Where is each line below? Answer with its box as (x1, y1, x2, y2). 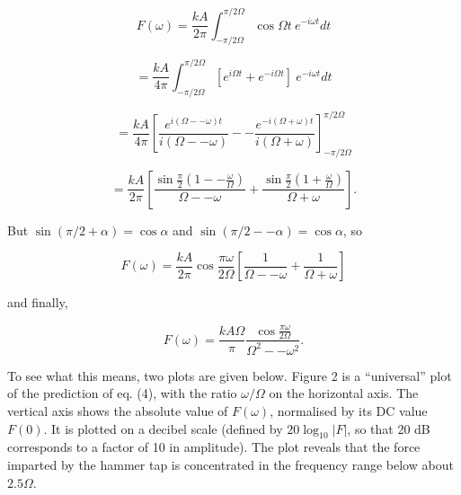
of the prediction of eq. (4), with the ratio (7, 384, 237, 402)
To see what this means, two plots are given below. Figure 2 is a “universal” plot (7, 366, 452, 385)
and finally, (7, 293, 68, 312)
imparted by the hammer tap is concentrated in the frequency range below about (7, 455, 454, 473)
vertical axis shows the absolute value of (7, 401, 228, 420)
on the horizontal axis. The (269, 384, 419, 402)
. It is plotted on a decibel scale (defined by (43, 419, 283, 438)
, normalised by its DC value (270, 401, 428, 420)
